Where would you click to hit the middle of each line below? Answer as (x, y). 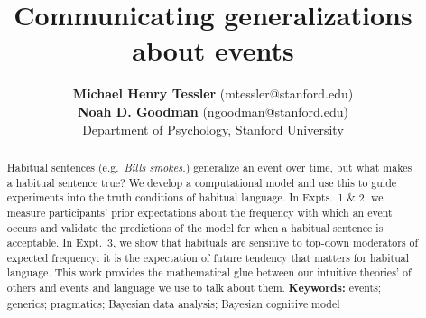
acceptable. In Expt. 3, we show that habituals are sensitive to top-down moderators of (213, 243)
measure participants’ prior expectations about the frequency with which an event (199, 212)
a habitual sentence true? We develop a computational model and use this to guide (202, 182)
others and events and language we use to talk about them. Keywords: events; (194, 288)
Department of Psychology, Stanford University (213, 129)
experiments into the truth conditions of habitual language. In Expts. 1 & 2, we (195, 197)
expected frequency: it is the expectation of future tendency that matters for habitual (208, 257)
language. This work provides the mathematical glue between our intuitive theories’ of (209, 272)
